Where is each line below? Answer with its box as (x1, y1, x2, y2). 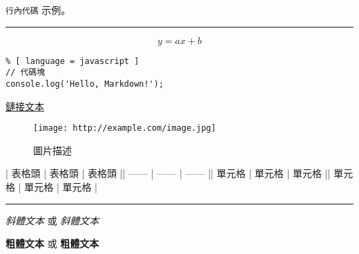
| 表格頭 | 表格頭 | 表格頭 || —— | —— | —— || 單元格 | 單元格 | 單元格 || (6, 166, 331, 180)
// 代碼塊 (6, 67, 46, 78)
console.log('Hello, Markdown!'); (6, 78, 164, 89)
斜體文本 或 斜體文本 (6, 213, 99, 227)
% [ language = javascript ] (6, 56, 139, 66)
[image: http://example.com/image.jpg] (33, 123, 216, 134)
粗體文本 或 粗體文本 (6, 236, 99, 251)
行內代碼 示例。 (6, 3, 71, 17)
